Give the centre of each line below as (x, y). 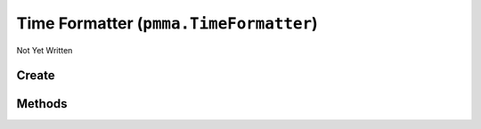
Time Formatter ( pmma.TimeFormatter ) (167, 23)
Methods (42, 104)
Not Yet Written (45, 50)
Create (36, 76)
